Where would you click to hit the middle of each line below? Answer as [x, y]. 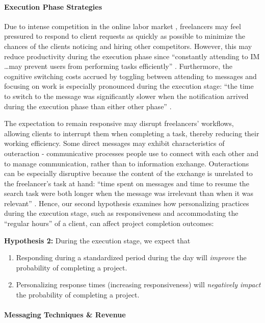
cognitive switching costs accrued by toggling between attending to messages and [130, 76]
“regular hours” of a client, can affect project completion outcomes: [109, 223]
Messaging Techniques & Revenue [65, 315]
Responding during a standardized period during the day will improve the [131, 257]
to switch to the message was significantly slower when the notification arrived [126, 96]
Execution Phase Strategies [53, 6]
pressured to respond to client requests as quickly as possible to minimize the [125, 36]
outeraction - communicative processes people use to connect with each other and [131, 153]
